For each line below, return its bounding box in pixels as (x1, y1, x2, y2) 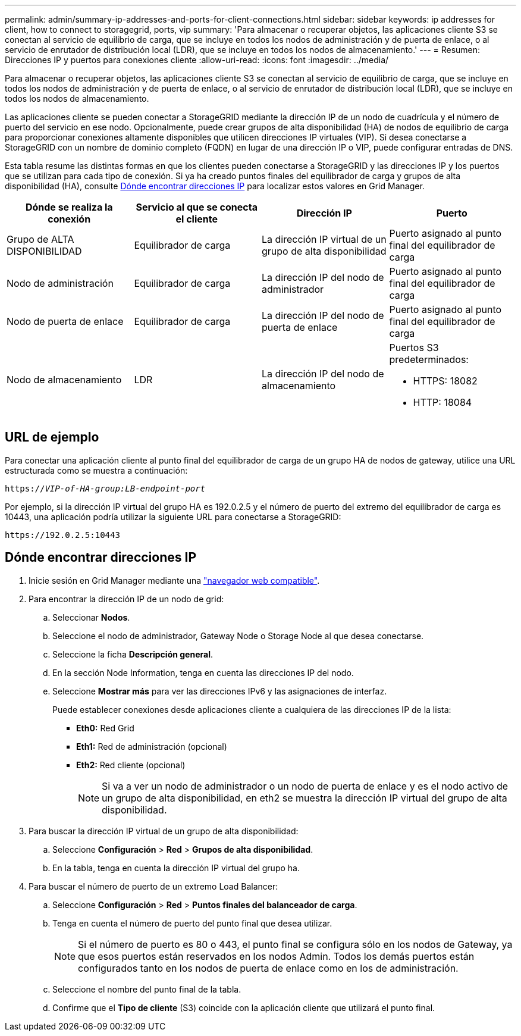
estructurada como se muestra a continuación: (5, 465, 188, 475)
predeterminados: (389, 353, 469, 365)
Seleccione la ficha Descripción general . (52, 649, 213, 659)
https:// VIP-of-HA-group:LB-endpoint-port (5, 483, 206, 493)
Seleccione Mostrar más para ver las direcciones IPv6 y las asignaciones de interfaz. (52, 686, 387, 696)
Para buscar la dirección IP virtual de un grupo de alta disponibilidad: (29, 825, 299, 836)
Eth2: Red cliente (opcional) (76, 759, 186, 770)
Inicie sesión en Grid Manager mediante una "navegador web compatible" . (29, 575, 320, 586)
